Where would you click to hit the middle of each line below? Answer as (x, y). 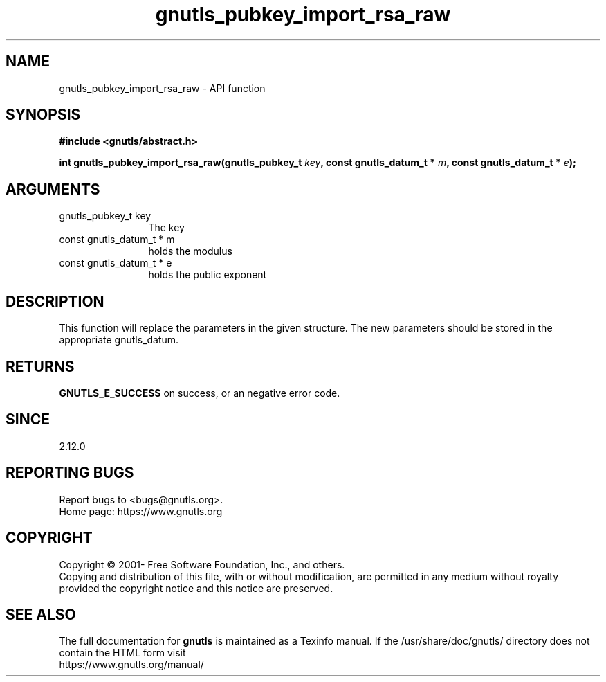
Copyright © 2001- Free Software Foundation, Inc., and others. (202, 564)
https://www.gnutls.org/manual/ (131, 665)
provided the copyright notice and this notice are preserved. (196, 588)
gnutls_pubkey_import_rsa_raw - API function (162, 88)
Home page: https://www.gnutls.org (141, 511)
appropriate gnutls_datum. (119, 340)
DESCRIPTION (55, 301)
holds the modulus (190, 251)
